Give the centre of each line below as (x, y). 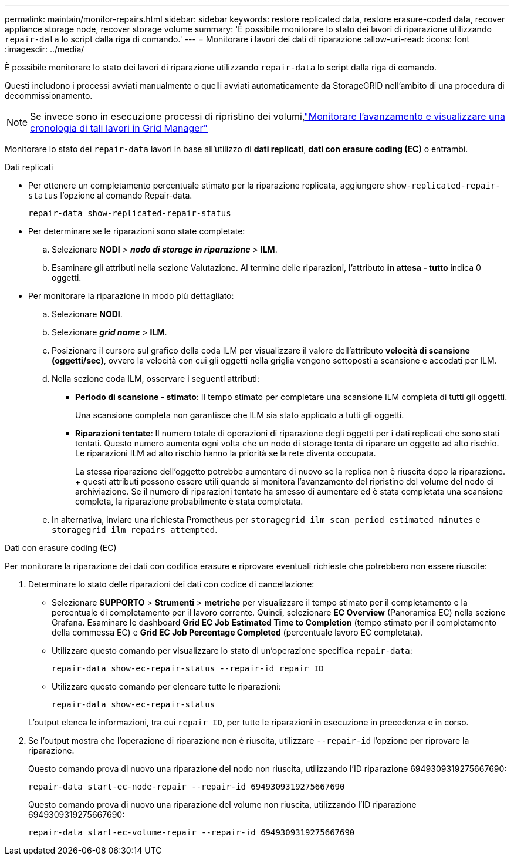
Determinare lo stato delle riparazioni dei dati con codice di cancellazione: (171, 584)
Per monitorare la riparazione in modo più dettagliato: (131, 296)
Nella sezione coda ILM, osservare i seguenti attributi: (155, 379)
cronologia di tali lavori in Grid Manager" (119, 128)
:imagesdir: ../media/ (45, 49)
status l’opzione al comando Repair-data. (110, 195)
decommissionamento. (49, 95)
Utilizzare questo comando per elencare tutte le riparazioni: (166, 686)
